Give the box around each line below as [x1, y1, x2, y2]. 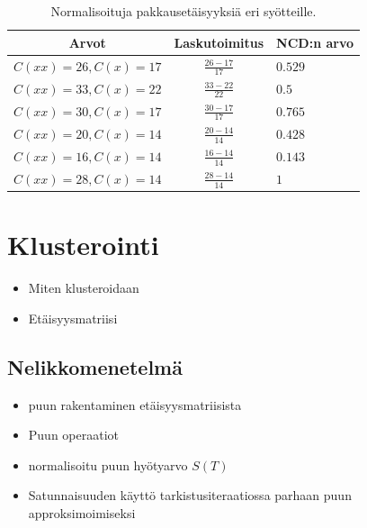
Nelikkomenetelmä [7, 352, 183, 380]
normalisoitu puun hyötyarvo [28, 455, 188, 474]
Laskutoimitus [174, 32, 264, 51]
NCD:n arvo [276, 32, 354, 51]
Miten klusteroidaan [28, 278, 139, 297]
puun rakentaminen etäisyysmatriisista [28, 395, 242, 414]
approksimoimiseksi [28, 504, 136, 523]
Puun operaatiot [28, 425, 120, 444]
